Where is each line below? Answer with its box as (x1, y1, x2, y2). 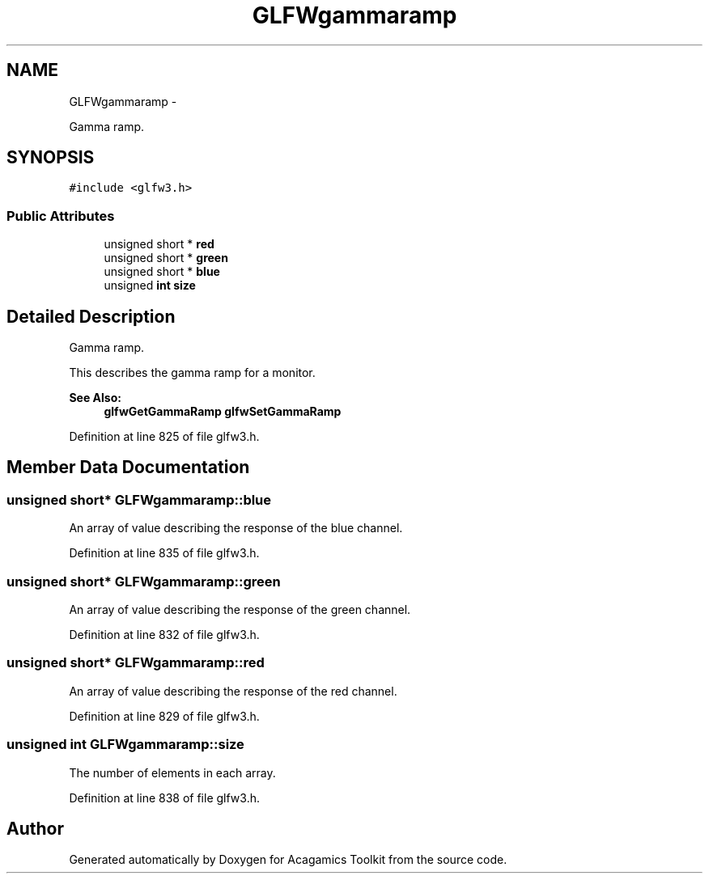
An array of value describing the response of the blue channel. (69, 521, 403, 535)
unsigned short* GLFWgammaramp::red (6, 654, 265, 671)
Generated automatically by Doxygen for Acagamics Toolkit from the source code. (69, 852, 507, 867)
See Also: (69, 391, 121, 405)
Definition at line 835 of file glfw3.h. (69, 546, 260, 561)
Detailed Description (6, 306, 176, 327)
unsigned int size (104, 278, 196, 293)
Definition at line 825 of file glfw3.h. (69, 429, 260, 444)
